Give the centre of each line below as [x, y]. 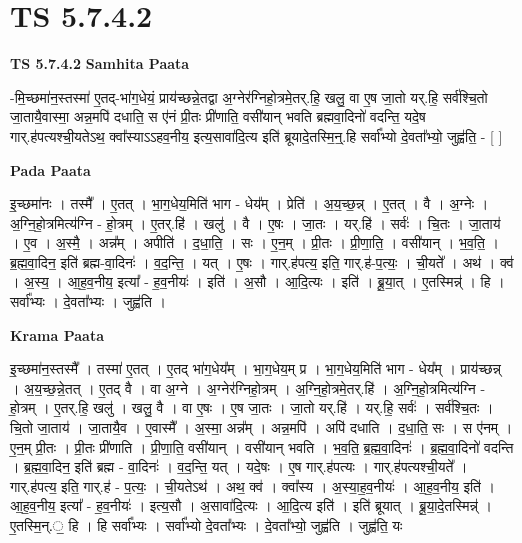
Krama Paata [57, 334]
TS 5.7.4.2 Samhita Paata [100, 63]
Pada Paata [50, 169]
